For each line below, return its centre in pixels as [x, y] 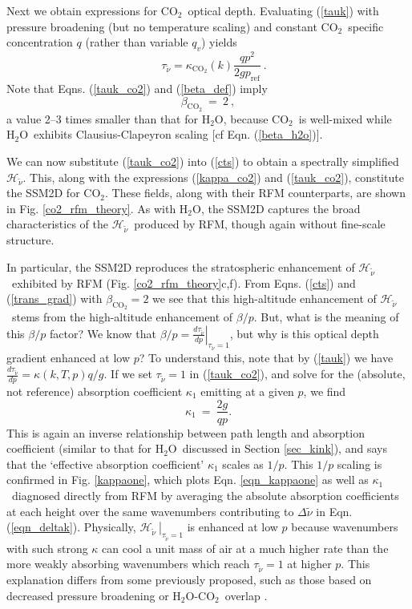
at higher [309, 564]
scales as [243, 464]
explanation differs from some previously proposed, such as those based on [189, 580]
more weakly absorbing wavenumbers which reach [128, 564]
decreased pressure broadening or [88, 595]
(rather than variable [137, 42]
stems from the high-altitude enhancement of [122, 317]
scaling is [359, 464]
